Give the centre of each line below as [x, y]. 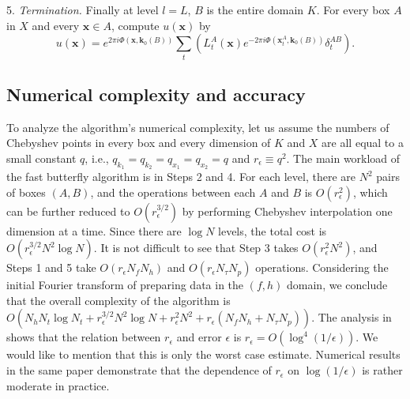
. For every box [353, 9]
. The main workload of [343, 158]
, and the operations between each [173, 192]
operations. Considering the [322, 267]
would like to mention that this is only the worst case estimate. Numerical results [203, 354]
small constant [41, 158]
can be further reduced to [68, 211]
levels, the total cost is [273, 230]
